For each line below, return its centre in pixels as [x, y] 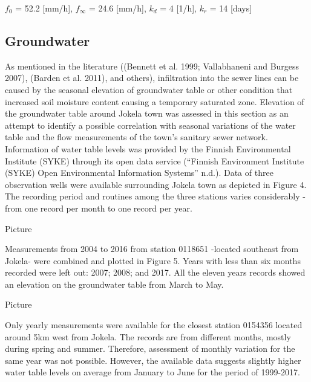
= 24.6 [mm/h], [117, 8]
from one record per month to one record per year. [99, 208]
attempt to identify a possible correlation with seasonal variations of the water [150, 125]
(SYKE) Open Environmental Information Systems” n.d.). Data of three [139, 173]
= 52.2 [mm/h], [44, 8]
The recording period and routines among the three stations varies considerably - [155, 196]
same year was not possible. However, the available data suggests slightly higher [153, 360]
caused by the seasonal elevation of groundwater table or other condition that [149, 89]
